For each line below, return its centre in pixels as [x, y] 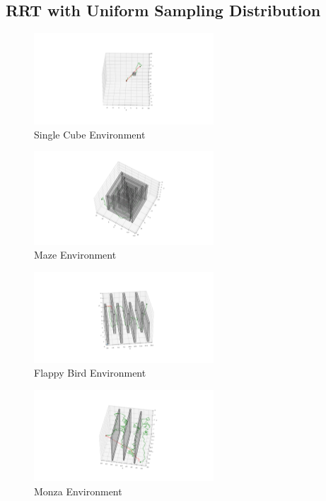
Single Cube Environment [90, 134]
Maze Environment [75, 255]
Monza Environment [78, 491]
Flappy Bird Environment [90, 373]
